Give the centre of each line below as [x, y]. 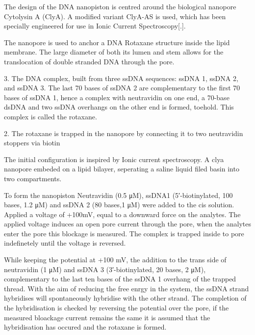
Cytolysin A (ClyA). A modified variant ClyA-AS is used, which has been [115, 16]
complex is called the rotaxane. [51, 116]
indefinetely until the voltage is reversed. [65, 243]
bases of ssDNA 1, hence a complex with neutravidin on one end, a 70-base [117, 97]
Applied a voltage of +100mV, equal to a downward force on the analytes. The [122, 214]
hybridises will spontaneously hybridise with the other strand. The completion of [125, 298]
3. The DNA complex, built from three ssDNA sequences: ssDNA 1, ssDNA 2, [121, 78]
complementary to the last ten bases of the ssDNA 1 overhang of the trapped [120, 279]
